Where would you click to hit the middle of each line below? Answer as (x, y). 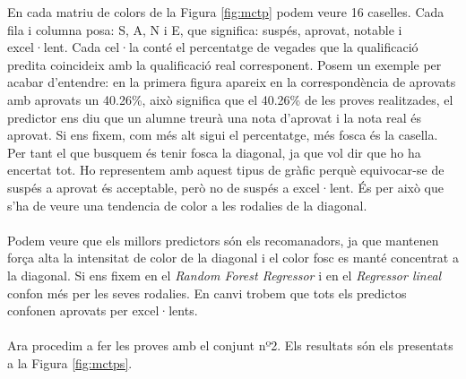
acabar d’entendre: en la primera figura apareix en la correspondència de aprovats (232, 82)
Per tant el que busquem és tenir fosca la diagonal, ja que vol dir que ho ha (214, 152)
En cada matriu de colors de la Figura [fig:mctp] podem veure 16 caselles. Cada (226, 12)
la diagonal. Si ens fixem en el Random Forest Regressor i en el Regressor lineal (224, 275)
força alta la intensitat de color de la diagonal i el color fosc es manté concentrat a (233, 258)
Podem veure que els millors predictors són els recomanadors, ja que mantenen (223, 240)
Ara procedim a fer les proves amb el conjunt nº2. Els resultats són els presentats (230, 345)
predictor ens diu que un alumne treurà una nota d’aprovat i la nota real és (215, 117)
